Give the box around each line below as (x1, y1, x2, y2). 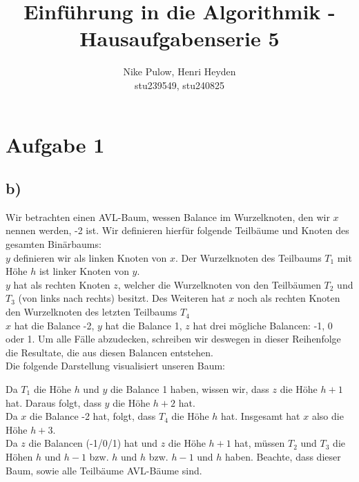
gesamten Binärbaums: (6, 237, 101, 251)
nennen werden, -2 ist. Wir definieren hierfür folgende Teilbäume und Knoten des (6, 223, 349, 238)
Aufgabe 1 (6, 130, 105, 158)
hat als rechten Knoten (13, 277, 110, 291)
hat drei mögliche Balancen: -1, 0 (193, 318, 333, 332)
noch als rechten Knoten (237, 291, 340, 305)
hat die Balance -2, (14, 318, 95, 332)
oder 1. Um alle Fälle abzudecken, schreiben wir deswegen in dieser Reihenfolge (6, 331, 341, 346)
